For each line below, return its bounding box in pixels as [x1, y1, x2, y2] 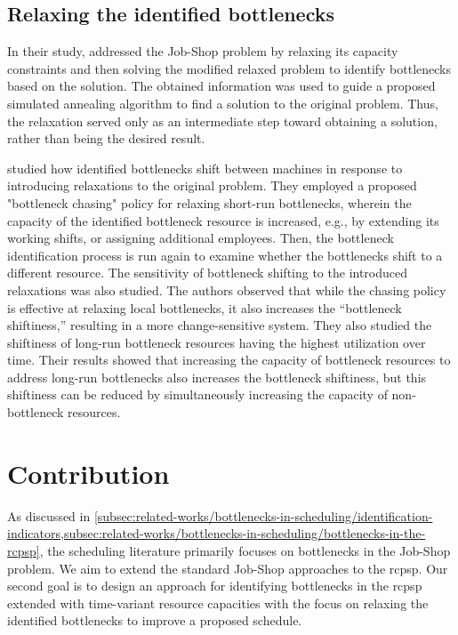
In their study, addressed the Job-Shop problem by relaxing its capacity [7, 42, 398, 60]
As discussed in [7, 506, 91, 525]
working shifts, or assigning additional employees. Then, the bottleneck [7, 229, 394, 247]
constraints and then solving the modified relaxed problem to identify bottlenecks [7, 59, 452, 77]
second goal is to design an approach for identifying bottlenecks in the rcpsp [7, 576, 422, 595]
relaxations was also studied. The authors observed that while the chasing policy [7, 280, 446, 299]
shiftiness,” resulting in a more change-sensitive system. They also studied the [7, 316, 432, 334]
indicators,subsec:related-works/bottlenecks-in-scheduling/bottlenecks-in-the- [7, 524, 426, 543]
